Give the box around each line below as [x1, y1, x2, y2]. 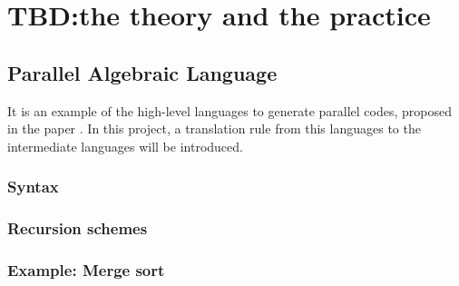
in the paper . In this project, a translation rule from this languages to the [7, 119, 421, 138]
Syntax [7, 175, 59, 198]
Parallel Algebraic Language [7, 58, 278, 86]
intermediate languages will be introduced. [7, 136, 243, 155]
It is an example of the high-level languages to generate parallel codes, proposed [7, 101, 453, 120]
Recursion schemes [7, 217, 148, 240]
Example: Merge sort [7, 258, 165, 281]
